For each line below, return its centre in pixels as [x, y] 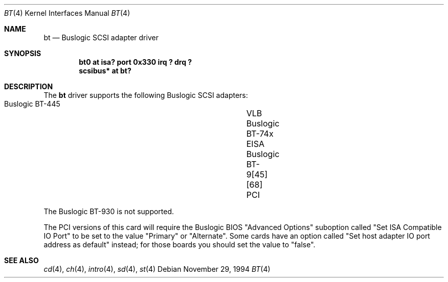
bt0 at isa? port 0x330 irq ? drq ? [136, 62]
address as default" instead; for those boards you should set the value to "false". [180, 245]
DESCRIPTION [29, 86]
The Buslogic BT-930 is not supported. [109, 211]
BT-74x [260, 134]
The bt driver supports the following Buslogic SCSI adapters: [146, 95]
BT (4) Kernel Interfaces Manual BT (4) [67, 13]
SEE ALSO [21, 260]
